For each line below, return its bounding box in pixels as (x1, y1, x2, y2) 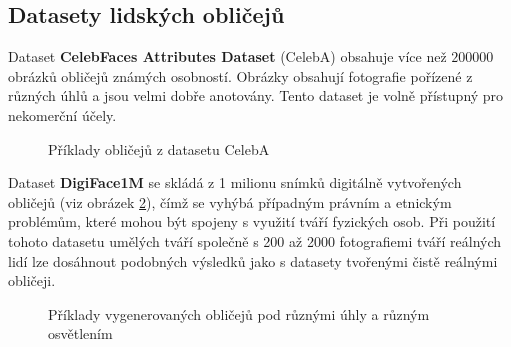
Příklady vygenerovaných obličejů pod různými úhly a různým (48, 303, 430, 324)
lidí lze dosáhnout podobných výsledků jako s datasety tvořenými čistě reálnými (8, 250, 498, 271)
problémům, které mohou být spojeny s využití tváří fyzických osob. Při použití (8, 211, 496, 232)
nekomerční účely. (8, 104, 117, 125)
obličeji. (8, 270, 56, 291)
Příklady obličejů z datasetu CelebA (48, 138, 270, 159)
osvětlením (48, 323, 113, 344)
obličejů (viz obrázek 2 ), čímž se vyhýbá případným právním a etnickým (8, 191, 452, 212)
